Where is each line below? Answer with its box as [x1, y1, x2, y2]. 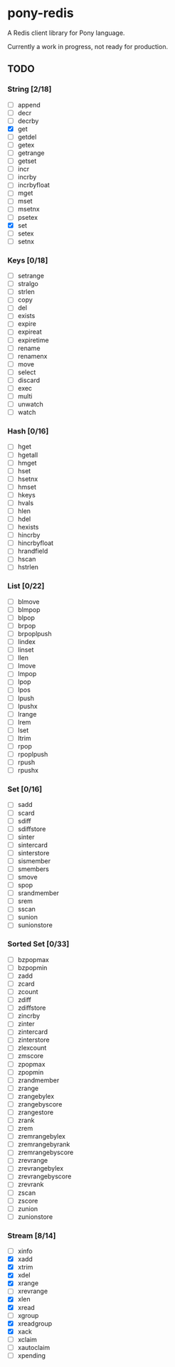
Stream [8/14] [7, 1230, 56, 1240]
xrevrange [17, 1287, 48, 1296]
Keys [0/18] [7, 255, 48, 265]
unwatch [17, 400, 44, 408]
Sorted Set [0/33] [7, 939, 70, 949]
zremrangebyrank [17, 1140, 70, 1149]
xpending [17, 1351, 46, 1360]
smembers [17, 865, 50, 873]
